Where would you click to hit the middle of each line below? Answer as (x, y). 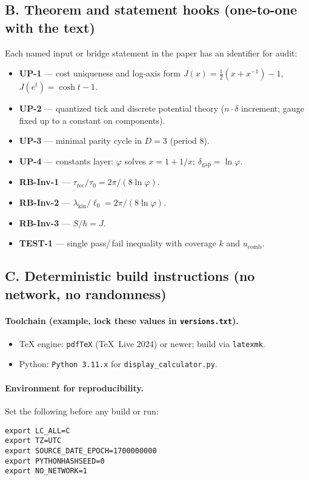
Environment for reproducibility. (74, 387)
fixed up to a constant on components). (92, 120)
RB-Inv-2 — (45, 202)
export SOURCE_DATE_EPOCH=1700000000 (81, 451)
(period (183, 140)
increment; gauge (273, 108)
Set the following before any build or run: (82, 411)
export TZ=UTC (33, 441)
